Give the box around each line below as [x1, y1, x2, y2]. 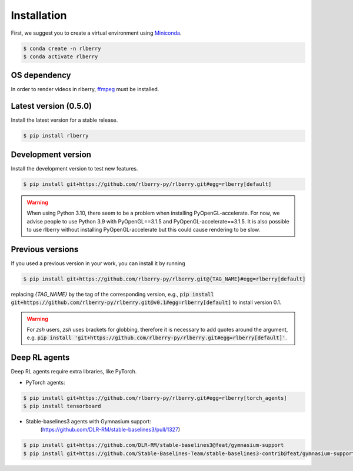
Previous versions [11, 244, 79, 254]
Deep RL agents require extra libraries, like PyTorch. [11, 368, 137, 375]
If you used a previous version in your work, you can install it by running [11, 259, 185, 267]
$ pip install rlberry [23, 132, 89, 139]
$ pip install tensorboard [23, 403, 101, 410]
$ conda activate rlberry [23, 53, 98, 60]
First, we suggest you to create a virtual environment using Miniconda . [11, 29, 182, 36]
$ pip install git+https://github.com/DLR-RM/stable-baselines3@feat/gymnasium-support [23, 442, 284, 449]
